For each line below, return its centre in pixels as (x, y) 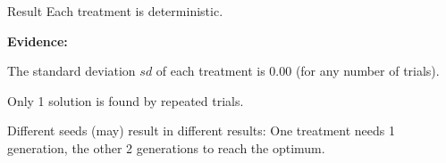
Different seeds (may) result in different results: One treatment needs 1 (202, 130)
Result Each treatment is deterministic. (115, 11)
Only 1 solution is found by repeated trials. (126, 100)
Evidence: (38, 41)
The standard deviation (72, 71)
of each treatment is (210, 71)
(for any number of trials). (367, 71)
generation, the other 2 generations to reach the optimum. (166, 147)
